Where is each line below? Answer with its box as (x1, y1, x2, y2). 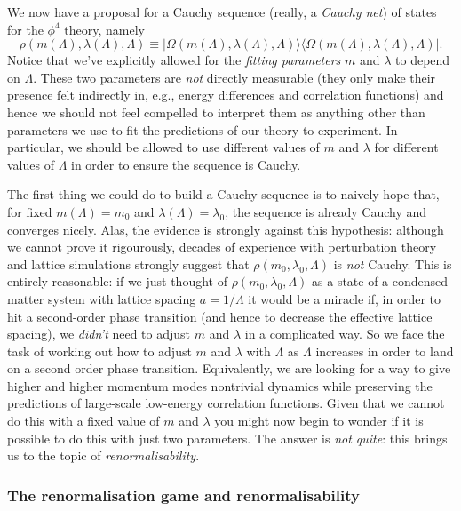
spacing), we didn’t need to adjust (7, 324, 191, 343)
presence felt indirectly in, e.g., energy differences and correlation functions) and (7, 85, 444, 104)
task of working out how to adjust (7, 341, 192, 360)
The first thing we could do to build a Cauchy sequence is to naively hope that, (7, 185, 440, 204)
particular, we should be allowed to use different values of (7, 138, 320, 156)
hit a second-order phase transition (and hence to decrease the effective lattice (7, 307, 433, 325)
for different (374, 138, 439, 156)
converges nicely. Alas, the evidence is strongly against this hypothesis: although (7, 220, 444, 238)
